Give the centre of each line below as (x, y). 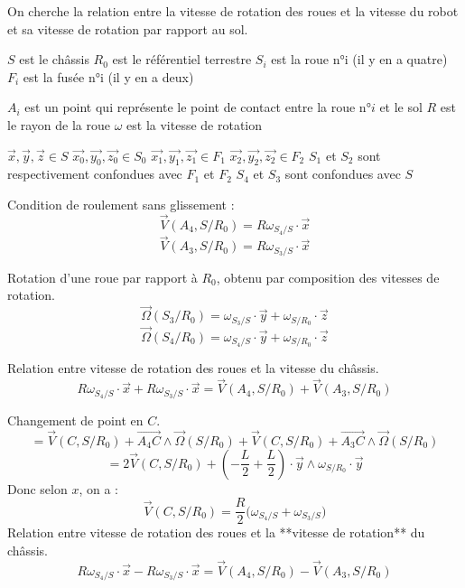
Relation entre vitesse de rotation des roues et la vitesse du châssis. (193, 368)
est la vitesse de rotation (195, 124)
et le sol (401, 107)
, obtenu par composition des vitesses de (328, 277)
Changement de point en (75, 420)
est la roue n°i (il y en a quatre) (359, 59)
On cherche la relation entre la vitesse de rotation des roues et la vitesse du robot (233, 11)
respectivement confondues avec (95, 174)
